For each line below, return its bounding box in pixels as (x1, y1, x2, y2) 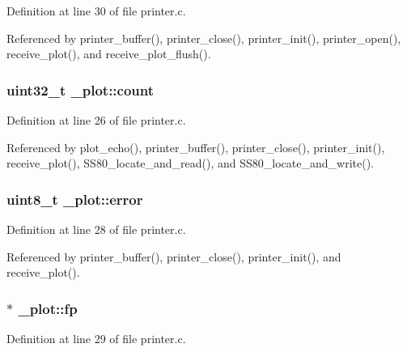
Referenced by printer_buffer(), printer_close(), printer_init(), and (6, 248, 341, 265)
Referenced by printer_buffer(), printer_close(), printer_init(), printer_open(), (6, 29, 401, 46)
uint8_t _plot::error (6, 189, 143, 209)
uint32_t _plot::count (6, 79, 155, 100)
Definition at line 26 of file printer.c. (6, 112, 186, 128)
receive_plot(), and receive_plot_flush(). (6, 45, 211, 62)
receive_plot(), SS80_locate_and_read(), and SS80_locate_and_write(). (6, 155, 375, 172)
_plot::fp (18, 298, 78, 318)
